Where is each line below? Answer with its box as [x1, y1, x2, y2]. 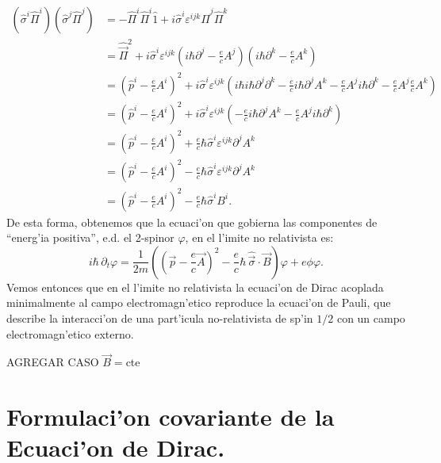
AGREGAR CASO [6, 354, 99, 370]
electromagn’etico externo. [6, 325, 134, 342]
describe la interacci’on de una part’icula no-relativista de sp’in [6, 310, 313, 327]
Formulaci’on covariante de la [6, 400, 335, 433]
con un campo [336, 310, 405, 327]
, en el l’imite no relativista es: [185, 229, 334, 246]
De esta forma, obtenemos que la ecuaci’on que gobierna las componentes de [6, 213, 378, 230]
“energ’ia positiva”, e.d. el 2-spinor [6, 229, 174, 246]
